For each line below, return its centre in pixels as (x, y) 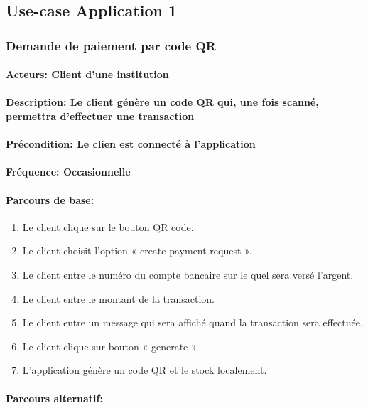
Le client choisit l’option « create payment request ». (137, 251)
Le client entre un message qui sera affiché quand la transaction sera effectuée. (193, 322)
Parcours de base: (50, 199)
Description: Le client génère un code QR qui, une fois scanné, (162, 102)
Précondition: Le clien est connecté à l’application (131, 144)
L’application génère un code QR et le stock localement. (145, 370)
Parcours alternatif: (54, 398)
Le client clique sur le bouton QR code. (108, 226)
